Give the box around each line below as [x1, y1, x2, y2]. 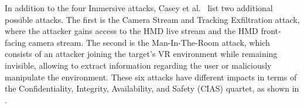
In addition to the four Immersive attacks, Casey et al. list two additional [5, 2, 273, 14]
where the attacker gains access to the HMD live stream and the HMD [5, 25, 258, 37]
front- [261, 25, 281, 37]
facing [5, 36, 26, 48]
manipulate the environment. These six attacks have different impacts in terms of [5, 70, 297, 83]
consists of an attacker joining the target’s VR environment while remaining [5, 48, 278, 60]
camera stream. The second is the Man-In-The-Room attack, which [28, 36, 270, 48]
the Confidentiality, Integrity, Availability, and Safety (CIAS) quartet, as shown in [5, 82, 299, 95]
